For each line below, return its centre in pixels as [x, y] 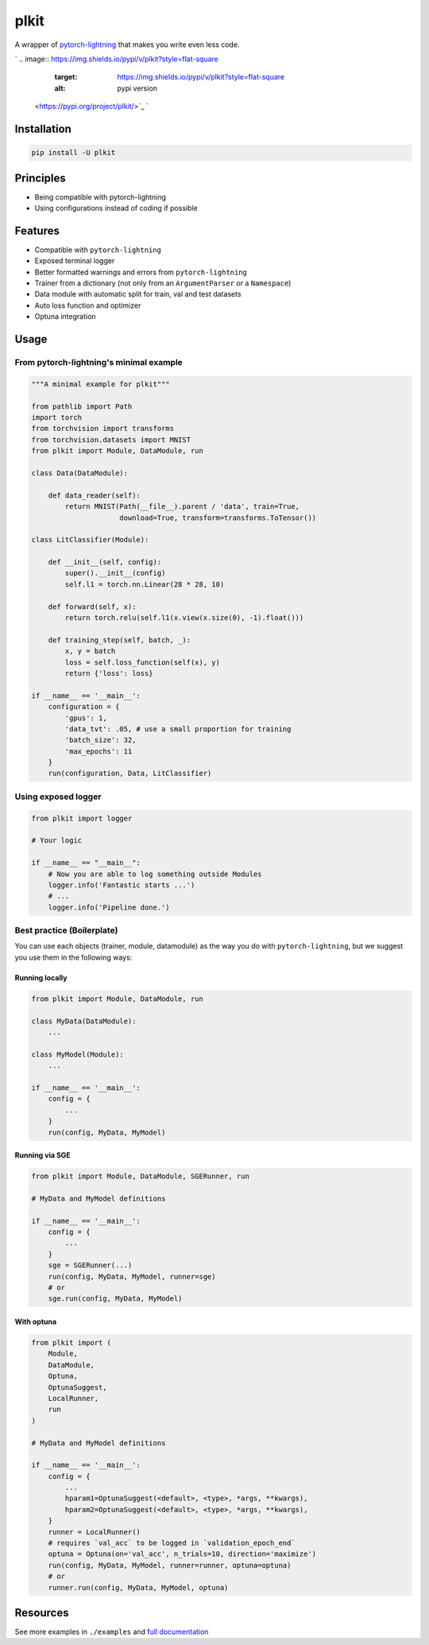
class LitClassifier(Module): [90, 540]
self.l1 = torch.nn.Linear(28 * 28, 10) [145, 584]
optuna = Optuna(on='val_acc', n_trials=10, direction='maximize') [182, 1554]
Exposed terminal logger [75, 261]
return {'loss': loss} [109, 673]
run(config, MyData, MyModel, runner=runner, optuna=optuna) [170, 1565]
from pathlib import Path [82, 406]
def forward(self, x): [92, 607]
